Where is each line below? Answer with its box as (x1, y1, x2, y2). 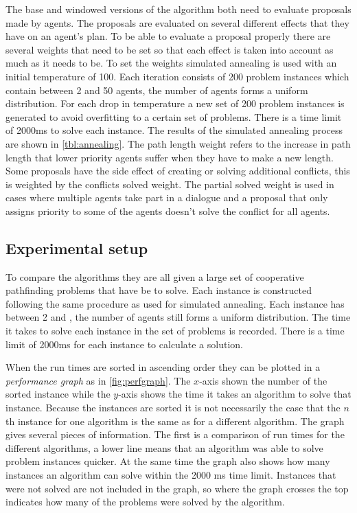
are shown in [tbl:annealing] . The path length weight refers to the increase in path (5, 136, 351, 150)
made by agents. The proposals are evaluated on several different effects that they (5, 15, 349, 30)
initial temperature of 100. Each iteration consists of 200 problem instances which (5, 69, 349, 83)
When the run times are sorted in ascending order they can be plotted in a (5, 360, 321, 374)
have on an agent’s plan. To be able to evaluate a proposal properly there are (5, 29, 331, 43)
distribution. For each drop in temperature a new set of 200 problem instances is (5, 96, 345, 111)
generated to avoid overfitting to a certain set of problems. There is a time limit (5, 109, 342, 124)
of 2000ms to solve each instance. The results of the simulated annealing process (5, 123, 343, 137)
